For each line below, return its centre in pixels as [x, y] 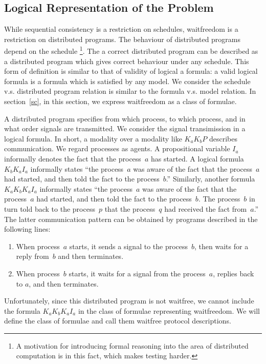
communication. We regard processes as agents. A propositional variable [117, 148]
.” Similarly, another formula [210, 179]
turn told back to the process [50, 208]
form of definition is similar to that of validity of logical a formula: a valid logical [131, 71]
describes [223, 138]
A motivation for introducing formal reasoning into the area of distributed [132, 345]
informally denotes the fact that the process [73, 158]
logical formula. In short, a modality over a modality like [93, 138]
